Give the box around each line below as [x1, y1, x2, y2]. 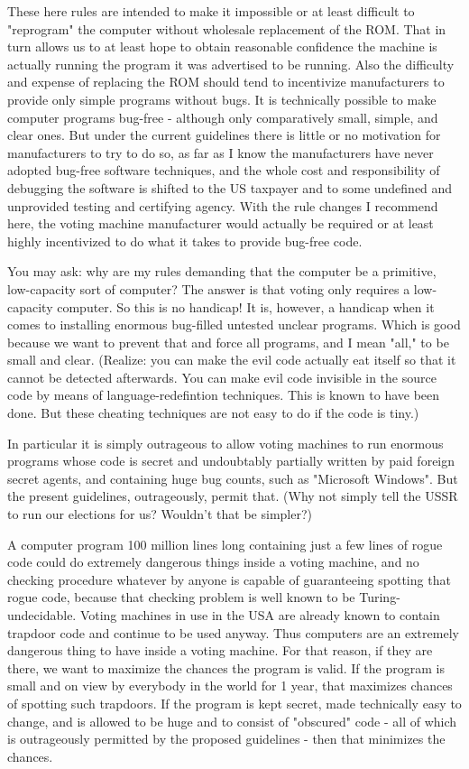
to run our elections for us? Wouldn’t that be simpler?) [7, 505, 312, 523]
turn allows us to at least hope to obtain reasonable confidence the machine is [7, 37, 437, 56]
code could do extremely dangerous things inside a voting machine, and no [7, 552, 419, 571]
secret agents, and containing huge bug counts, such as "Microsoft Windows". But [7, 468, 458, 487]
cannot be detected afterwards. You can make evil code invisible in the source [7, 367, 437, 386]
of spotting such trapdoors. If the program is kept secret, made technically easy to [7, 693, 462, 712]
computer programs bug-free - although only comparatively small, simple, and [7, 107, 438, 126]
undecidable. [7, 606, 77, 624]
